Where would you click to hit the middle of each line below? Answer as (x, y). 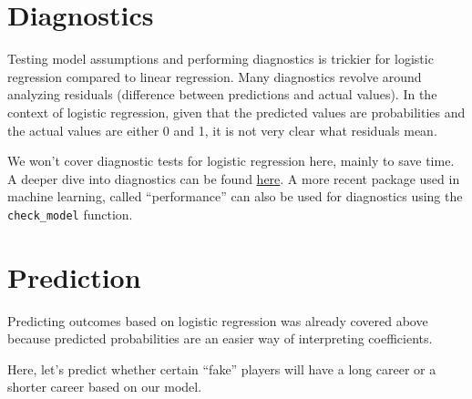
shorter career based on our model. (105, 387)
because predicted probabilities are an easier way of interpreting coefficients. (220, 338)
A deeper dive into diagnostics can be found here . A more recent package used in (234, 178)
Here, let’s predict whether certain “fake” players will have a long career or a (222, 368)
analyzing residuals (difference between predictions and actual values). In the (222, 94)
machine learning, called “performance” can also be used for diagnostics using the (235, 196)
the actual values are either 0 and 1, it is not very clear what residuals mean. (222, 130)
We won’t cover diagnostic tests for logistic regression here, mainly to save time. (231, 161)
